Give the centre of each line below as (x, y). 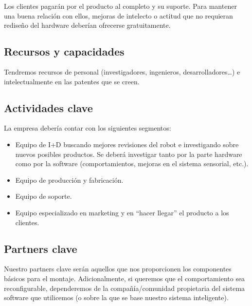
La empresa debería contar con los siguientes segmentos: (88, 128)
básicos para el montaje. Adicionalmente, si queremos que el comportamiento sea (125, 278)
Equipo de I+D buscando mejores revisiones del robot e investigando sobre (127, 144)
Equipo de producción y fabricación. (69, 180)
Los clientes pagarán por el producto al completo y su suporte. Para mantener (120, 6)
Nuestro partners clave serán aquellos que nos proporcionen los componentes (118, 269)
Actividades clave (48, 107)
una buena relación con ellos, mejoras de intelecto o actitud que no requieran (118, 15)
